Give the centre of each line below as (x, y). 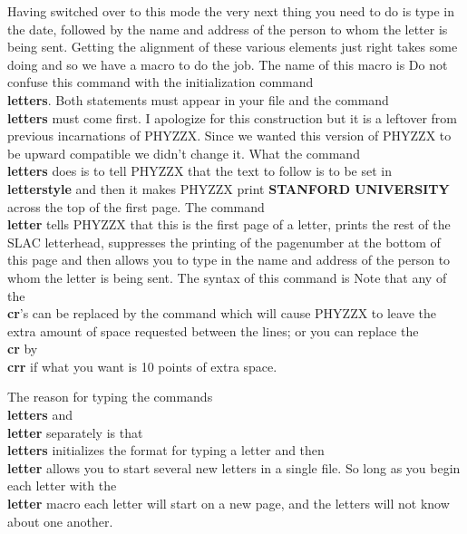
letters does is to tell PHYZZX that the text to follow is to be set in (199, 171)
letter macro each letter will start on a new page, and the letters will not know (229, 504)
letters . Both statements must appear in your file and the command (198, 99)
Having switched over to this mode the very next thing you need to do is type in (231, 11)
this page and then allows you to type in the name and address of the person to (229, 260)
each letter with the (62, 485)
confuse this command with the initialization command (161, 82)
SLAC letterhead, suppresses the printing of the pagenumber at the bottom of (224, 242)
